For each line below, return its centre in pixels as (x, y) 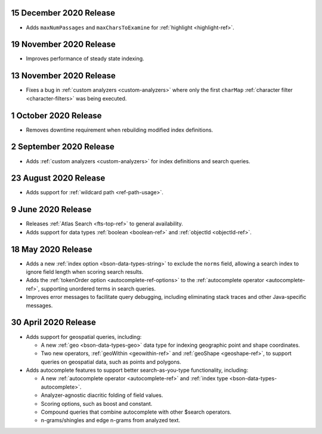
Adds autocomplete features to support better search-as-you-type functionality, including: (137, 370)
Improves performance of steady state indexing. (85, 59)
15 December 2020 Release (63, 13)
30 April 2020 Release (54, 323)
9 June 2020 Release (51, 210)
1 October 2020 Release (56, 116)
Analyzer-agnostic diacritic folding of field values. (102, 395)
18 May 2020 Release (52, 249)
